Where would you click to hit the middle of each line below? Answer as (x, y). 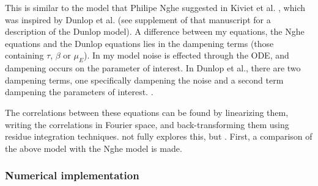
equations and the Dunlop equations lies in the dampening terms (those (139, 43)
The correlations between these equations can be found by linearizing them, (147, 112)
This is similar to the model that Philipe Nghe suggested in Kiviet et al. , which (155, 7)
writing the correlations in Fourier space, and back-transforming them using (147, 124)
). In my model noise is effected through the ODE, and (186, 55)
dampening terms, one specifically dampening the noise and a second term (144, 80)
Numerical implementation (72, 175)
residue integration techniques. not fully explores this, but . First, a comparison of (159, 136)
